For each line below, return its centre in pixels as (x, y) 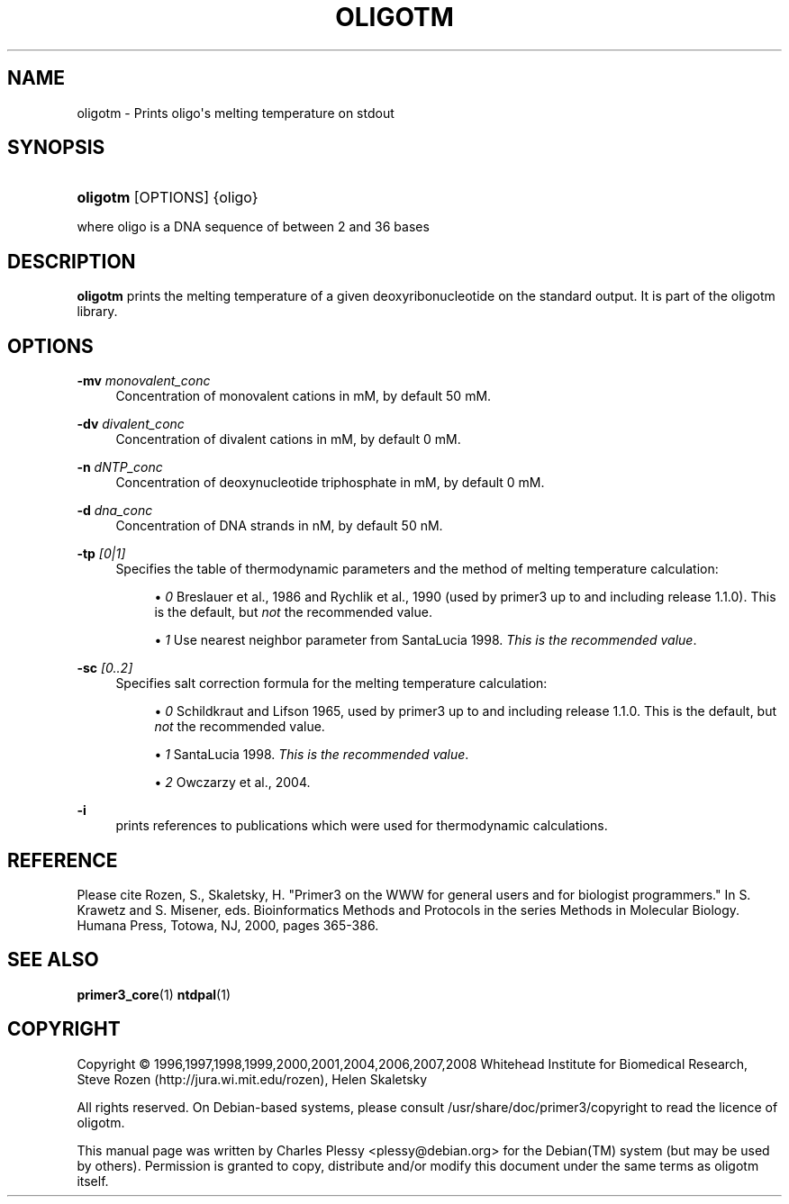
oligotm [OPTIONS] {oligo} (168, 198)
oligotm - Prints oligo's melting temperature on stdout (236, 113)
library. (97, 312)
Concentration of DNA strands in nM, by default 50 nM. (279, 526)
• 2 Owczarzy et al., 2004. (232, 783)
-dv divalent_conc (131, 424)
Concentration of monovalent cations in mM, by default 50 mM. (304, 396)
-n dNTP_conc (120, 467)
